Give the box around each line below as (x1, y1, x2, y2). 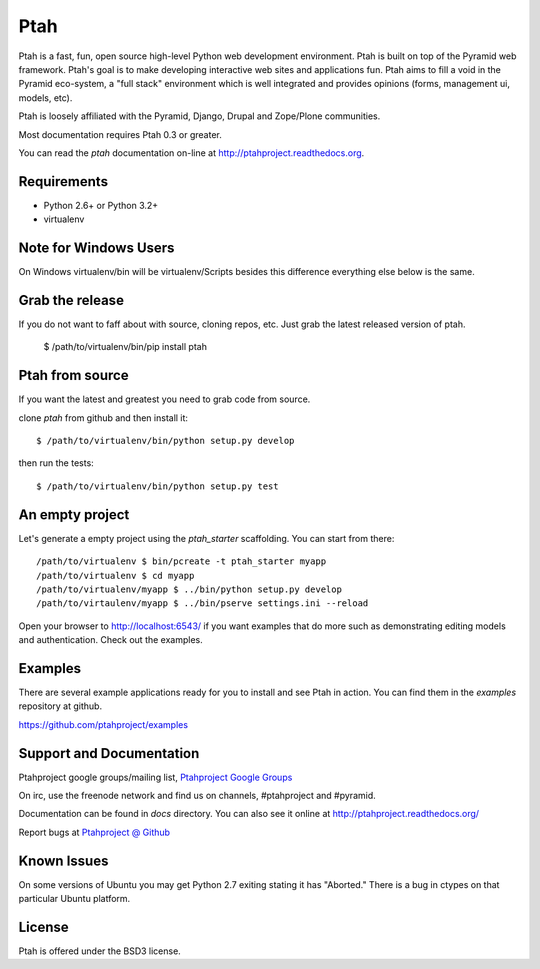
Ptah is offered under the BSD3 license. (18, 945, 182, 957)
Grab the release (18, 291, 125, 309)
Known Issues (18, 852, 109, 869)
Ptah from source (18, 367, 129, 384)
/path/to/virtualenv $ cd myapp (36, 570, 195, 581)
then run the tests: (18, 457, 94, 469)
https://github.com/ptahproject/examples (18, 718, 189, 730)
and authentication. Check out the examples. (18, 634, 204, 646)
